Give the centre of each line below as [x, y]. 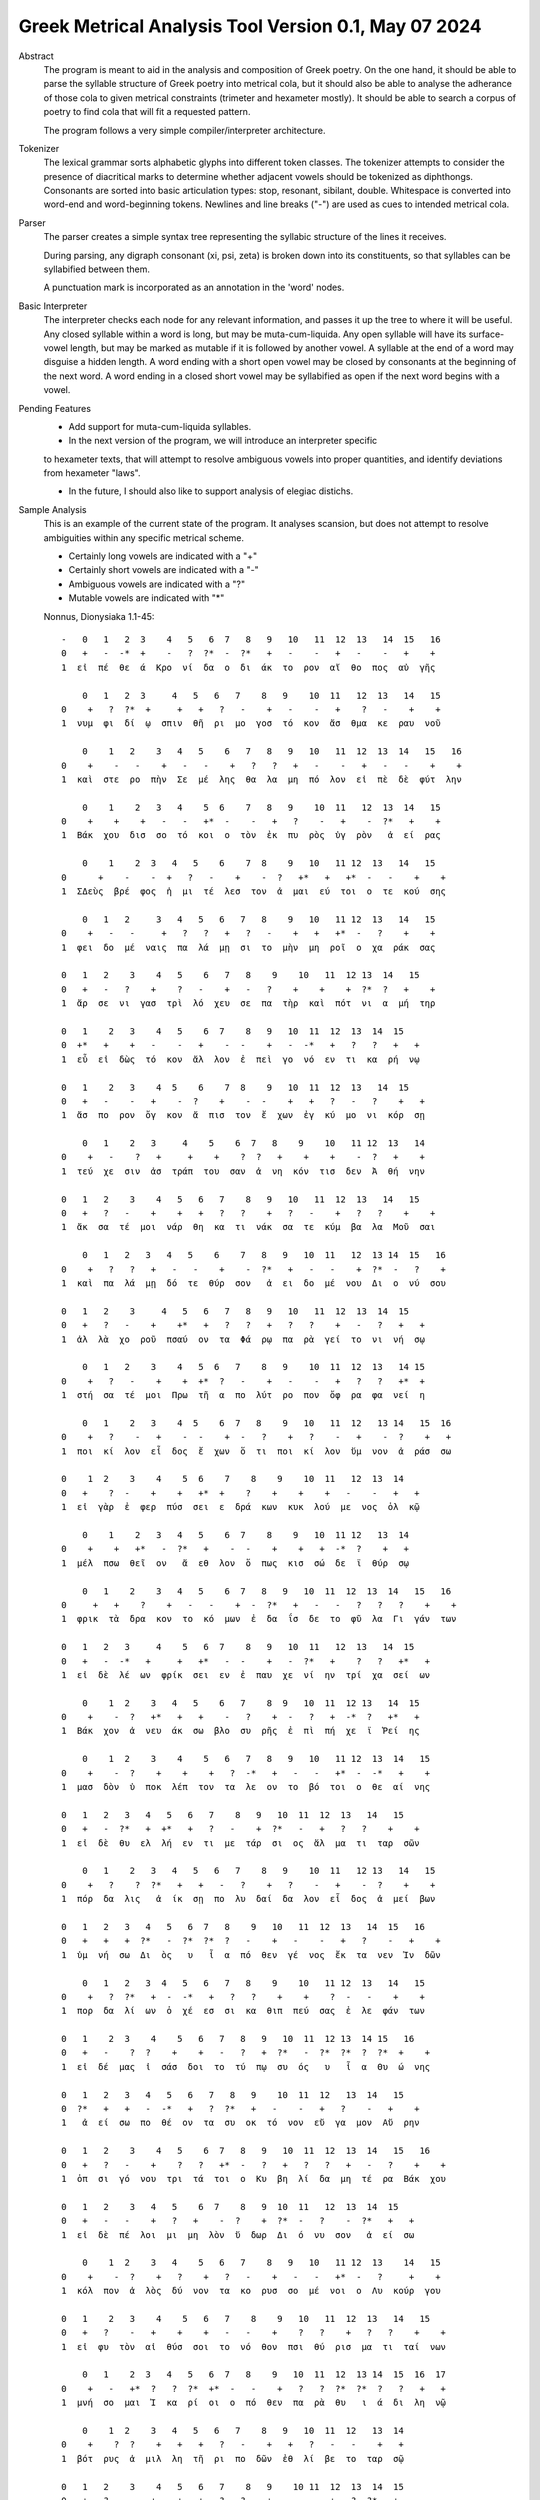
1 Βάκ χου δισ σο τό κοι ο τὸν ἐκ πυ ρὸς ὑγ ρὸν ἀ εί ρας [251, 835]
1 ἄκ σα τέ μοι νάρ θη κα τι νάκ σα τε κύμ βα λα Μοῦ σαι [248, 1227]
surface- [486, 334]
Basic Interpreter [53, 306]
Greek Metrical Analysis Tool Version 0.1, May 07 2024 [250, 26]
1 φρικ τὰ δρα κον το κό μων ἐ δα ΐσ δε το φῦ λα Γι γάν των [259, 1619]
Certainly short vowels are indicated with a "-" [163, 570]
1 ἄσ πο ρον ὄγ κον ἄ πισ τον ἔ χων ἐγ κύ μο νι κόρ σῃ [243, 1115]
